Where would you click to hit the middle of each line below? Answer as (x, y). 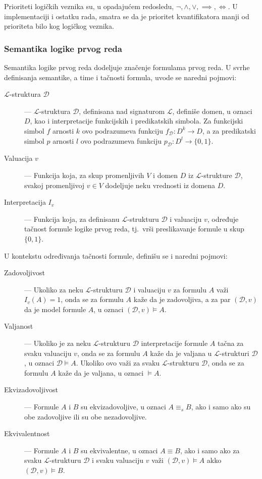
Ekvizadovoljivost (31, 390)
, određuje (223, 219)
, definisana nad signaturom (122, 111)
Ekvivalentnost (27, 433)
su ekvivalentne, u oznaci (119, 450)
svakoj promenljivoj (55, 185)
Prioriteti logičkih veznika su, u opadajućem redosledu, (89, 6)
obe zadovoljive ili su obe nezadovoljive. (86, 416)
